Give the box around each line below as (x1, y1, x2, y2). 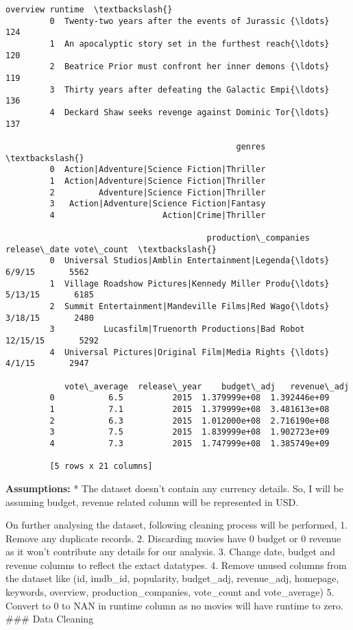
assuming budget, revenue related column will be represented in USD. (5, 494, 299, 509)
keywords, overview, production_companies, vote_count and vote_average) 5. (5, 585, 334, 599)
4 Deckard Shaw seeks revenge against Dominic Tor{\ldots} (49, 107, 330, 117)
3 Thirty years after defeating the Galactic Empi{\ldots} (49, 84, 330, 95)
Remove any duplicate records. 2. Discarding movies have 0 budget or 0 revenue (5, 531, 341, 545)
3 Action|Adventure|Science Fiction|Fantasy (49, 199, 266, 209)
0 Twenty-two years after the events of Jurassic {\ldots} (49, 16, 330, 26)
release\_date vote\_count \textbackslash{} (5, 244, 217, 254)
